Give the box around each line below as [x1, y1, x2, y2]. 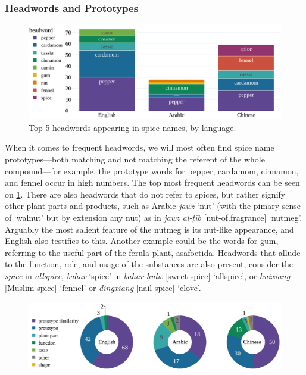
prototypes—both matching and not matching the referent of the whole [5, 153, 265, 165]
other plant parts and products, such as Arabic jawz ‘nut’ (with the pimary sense [5, 199, 301, 212]
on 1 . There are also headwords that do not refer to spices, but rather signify [5, 187, 286, 200]
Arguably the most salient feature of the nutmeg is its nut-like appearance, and [5, 223, 294, 235]
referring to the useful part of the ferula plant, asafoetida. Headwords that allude [5, 246, 301, 258]
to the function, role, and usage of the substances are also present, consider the [5, 258, 293, 270]
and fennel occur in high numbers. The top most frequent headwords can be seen [5, 176, 300, 189]
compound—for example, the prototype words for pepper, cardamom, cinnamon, [5, 164, 299, 177]
